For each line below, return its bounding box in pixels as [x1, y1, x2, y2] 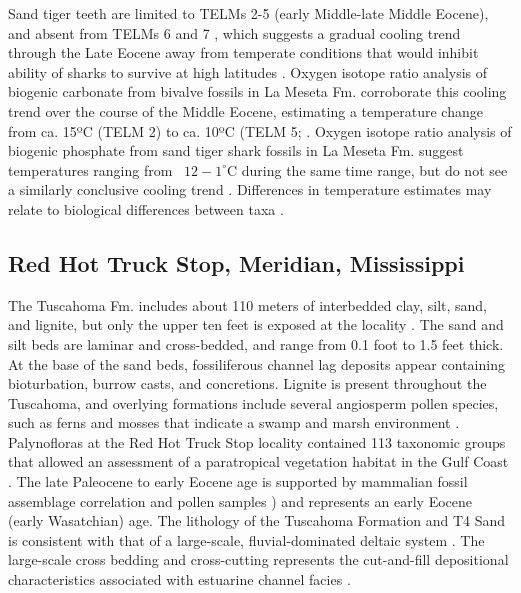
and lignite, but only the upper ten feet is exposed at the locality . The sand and [8, 314, 504, 335]
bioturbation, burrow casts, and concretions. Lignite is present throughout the [8, 373, 487, 394]
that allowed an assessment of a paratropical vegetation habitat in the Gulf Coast [8, 451, 509, 472]
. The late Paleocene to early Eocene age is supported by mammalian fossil [8, 471, 468, 492]
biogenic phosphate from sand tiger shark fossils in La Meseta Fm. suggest [8, 140, 464, 161]
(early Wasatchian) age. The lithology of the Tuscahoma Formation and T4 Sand [8, 510, 506, 531]
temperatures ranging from [8, 159, 173, 180]
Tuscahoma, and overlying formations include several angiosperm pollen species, [8, 392, 499, 413]
